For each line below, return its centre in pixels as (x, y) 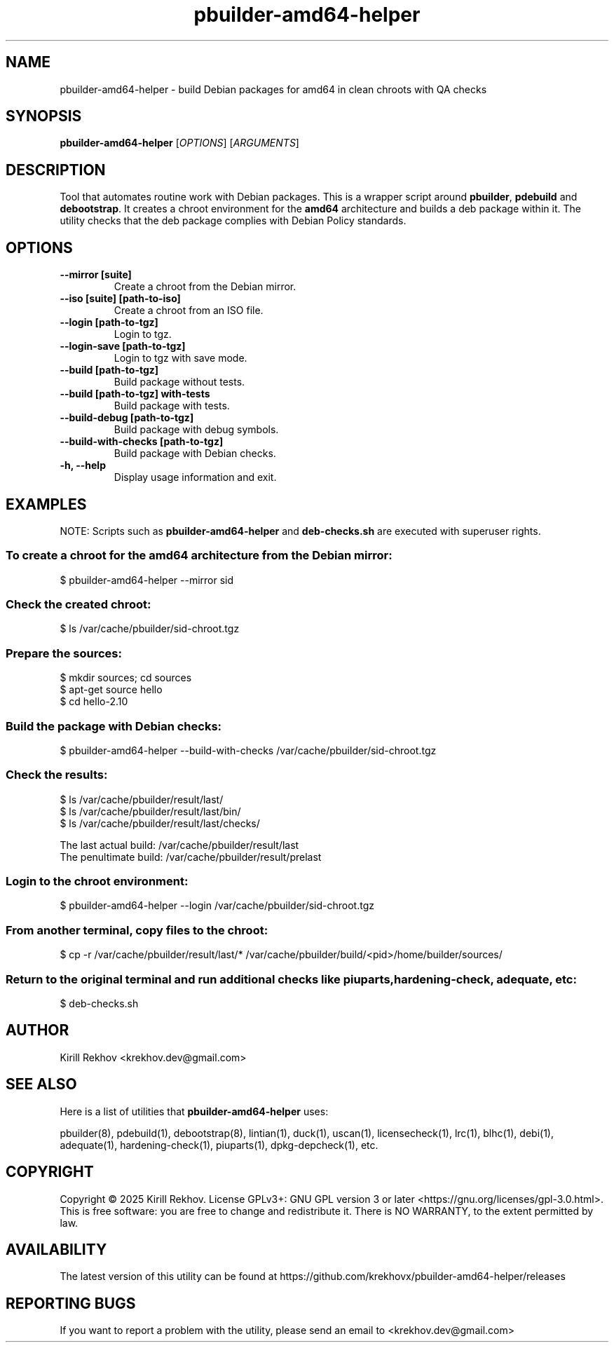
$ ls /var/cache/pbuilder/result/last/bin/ (150, 811)
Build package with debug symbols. (196, 430)
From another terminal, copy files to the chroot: (137, 930)
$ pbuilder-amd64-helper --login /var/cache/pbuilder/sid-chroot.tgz (217, 906)
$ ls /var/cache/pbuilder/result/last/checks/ (160, 823)
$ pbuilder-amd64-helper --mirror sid (147, 580)
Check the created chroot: (79, 605)
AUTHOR (37, 1030)
